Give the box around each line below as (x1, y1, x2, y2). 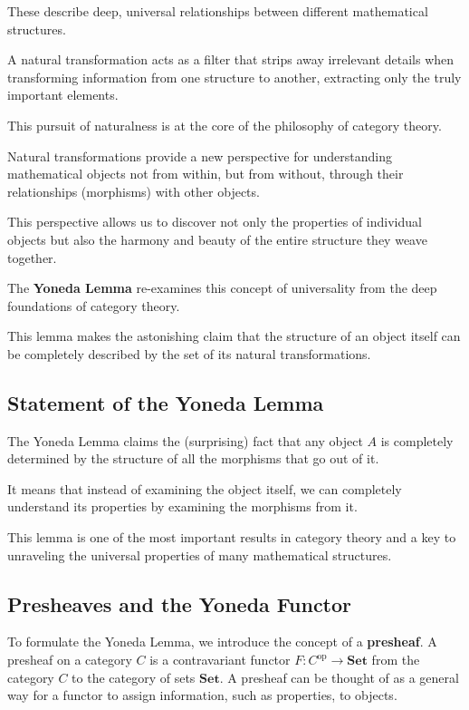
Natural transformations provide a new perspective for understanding (7, 146, 392, 165)
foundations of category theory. (7, 296, 180, 315)
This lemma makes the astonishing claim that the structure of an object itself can (7, 326, 461, 345)
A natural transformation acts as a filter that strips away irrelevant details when (7, 50, 455, 69)
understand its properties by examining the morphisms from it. (7, 497, 358, 516)
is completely (380, 431, 454, 450)
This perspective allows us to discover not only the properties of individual (7, 212, 422, 231)
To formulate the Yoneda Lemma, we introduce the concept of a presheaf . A (7, 632, 437, 651)
